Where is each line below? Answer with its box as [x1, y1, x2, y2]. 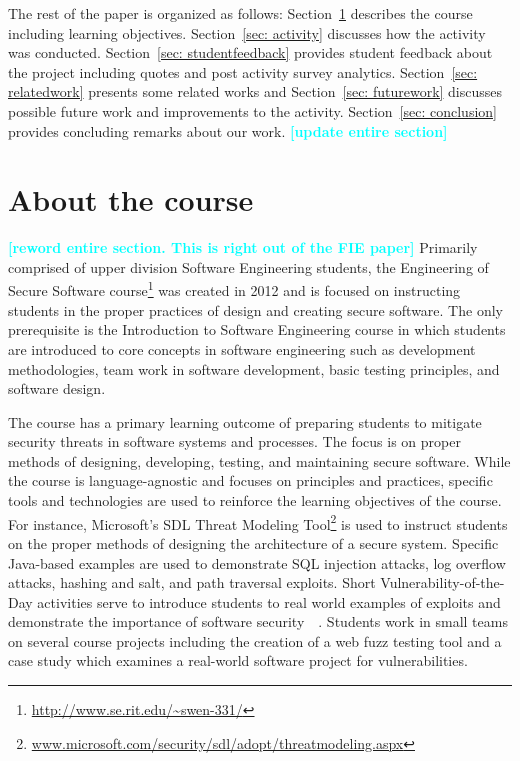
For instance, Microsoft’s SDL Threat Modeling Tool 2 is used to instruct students [8, 510, 508, 534]
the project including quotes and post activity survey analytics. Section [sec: [8, 61, 478, 82]
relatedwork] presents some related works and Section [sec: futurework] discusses [8, 81, 503, 102]
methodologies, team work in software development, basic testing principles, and [8, 358, 500, 379]
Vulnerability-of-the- [380, 572, 505, 593]
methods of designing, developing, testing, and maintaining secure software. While [8, 450, 511, 471]
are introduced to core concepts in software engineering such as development [8, 338, 476, 359]
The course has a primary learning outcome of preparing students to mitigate [8, 411, 482, 432]
